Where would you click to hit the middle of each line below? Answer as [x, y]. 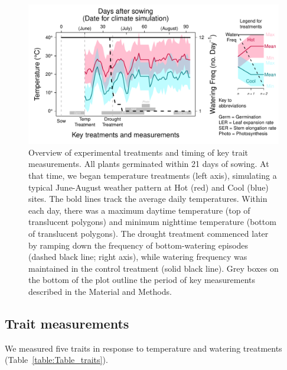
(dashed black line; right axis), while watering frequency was [138, 257]
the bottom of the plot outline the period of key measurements [142, 280]
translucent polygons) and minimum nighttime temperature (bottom [152, 222]
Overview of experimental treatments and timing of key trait [138, 152]
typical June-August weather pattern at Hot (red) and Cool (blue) [149, 187]
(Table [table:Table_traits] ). [56, 360]
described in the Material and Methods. [100, 291]
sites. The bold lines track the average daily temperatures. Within [148, 199]
